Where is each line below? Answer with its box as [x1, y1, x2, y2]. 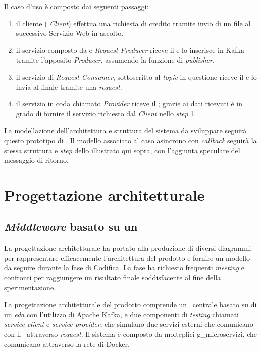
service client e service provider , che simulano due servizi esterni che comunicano [4, 319, 253, 329]
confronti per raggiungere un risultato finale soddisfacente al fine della [4, 272, 221, 283]
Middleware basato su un [4, 219, 138, 235]
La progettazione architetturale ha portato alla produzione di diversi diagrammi [4, 243, 251, 253]
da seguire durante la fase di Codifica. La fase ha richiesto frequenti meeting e [4, 262, 245, 273]
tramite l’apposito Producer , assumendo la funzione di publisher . [16, 54, 215, 65]
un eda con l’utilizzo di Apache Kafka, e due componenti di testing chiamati [4, 309, 239, 319]
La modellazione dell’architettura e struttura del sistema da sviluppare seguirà [4, 125, 247, 136]
